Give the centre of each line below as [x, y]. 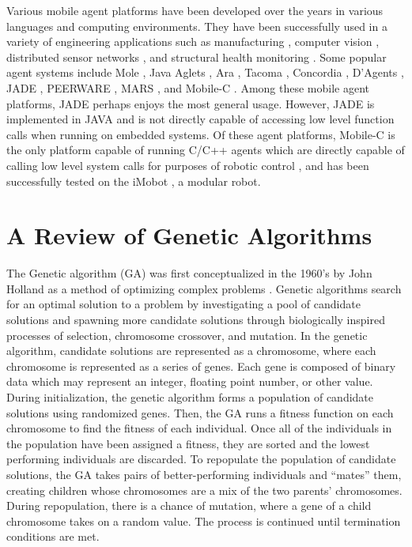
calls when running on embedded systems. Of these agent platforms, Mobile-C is [201, 134]
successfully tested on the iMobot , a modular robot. [134, 181]
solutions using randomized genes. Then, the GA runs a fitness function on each [200, 412]
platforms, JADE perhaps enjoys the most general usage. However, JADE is [191, 103]
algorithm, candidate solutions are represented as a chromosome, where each [191, 351]
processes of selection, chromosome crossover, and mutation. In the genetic [187, 335]
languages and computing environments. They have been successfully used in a [197, 26]
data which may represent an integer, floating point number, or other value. [190, 381]
